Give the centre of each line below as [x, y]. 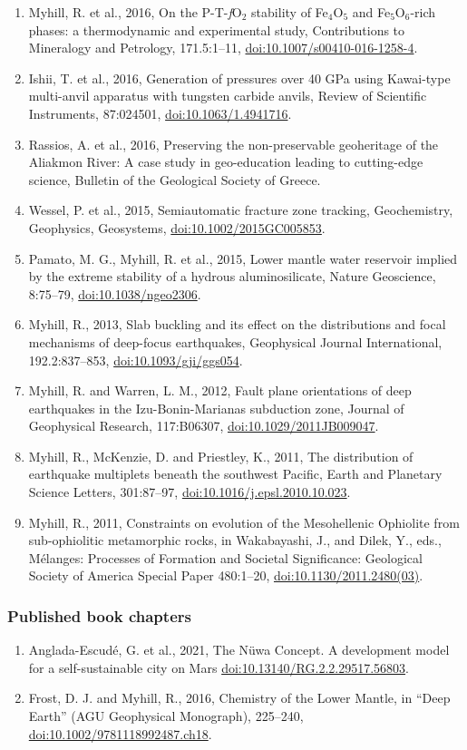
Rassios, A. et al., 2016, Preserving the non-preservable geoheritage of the [233, 144]
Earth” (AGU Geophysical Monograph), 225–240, [166, 716]
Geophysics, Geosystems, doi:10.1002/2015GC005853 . [177, 227]
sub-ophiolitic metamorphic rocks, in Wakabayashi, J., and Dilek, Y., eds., [235, 540]
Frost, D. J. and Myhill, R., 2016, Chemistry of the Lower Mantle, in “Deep [239, 698]
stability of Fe [290, 12]
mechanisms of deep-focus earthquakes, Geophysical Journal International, [235, 341]
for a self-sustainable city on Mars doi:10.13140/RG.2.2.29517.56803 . [219, 667]
